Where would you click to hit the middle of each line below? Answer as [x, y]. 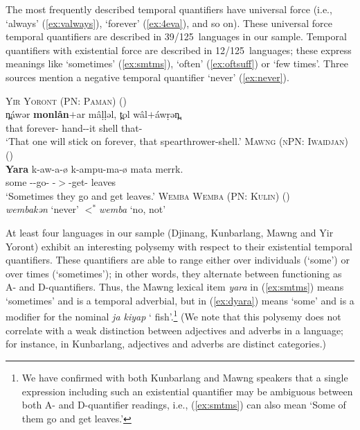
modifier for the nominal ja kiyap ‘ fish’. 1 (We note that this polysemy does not [173, 316]
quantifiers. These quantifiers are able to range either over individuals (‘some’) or [178, 260]
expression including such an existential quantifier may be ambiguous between [187, 391]
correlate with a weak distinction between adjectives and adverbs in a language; [174, 330]
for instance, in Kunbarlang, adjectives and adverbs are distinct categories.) [166, 344]
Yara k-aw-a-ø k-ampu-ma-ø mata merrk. [94, 168]
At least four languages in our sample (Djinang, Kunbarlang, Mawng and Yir [170, 232]
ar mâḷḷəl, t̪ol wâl [112, 114]
